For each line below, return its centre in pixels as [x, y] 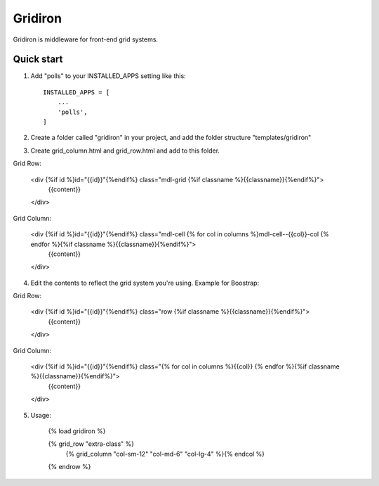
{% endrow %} [69, 467]
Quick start [38, 59]
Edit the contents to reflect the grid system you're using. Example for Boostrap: [145, 283]
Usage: [41, 415]
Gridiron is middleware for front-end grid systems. [85, 39]
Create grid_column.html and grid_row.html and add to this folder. [125, 151]
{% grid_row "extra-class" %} [91, 444]
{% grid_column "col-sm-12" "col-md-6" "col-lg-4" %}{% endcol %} [165, 454]
